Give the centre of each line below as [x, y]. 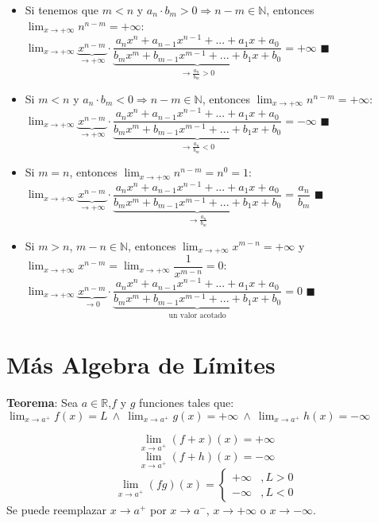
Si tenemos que [62, 10]
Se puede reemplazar [57, 510]
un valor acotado [197, 315]
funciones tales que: [187, 403]
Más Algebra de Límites [141, 364]
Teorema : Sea [42, 403]
